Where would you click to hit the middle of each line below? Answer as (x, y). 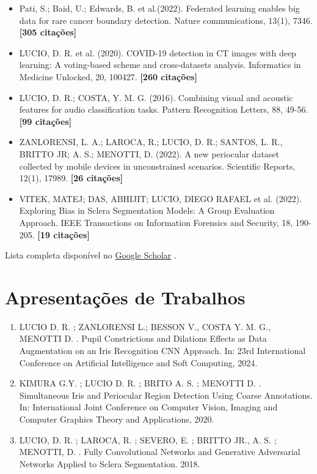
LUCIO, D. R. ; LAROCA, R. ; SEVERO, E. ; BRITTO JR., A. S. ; (148, 439)
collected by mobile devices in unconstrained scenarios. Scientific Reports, (157, 166)
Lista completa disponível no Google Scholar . (91, 255)
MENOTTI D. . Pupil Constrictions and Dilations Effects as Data (143, 338)
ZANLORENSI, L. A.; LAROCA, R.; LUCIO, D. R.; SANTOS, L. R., (151, 142)
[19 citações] (64, 234)
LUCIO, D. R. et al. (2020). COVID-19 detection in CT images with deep (158, 52)
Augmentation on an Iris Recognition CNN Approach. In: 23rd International (162, 350)
